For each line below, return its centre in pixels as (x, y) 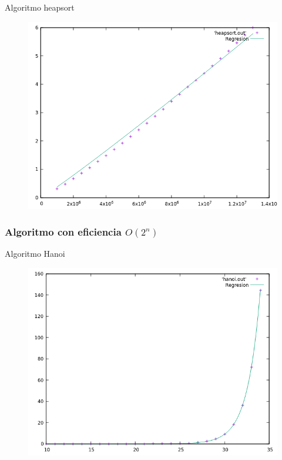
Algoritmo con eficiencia (63, 232)
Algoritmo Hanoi (35, 254)
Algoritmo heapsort (40, 7)
